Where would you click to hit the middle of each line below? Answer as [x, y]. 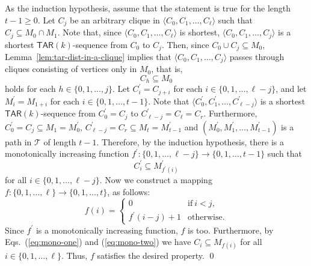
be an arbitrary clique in [115, 20]
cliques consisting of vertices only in [71, 69]
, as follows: [129, 191]
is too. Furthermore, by [231, 230]
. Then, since [185, 44]
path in [18, 141]
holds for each [30, 89]
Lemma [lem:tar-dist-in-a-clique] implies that [88, 56]
